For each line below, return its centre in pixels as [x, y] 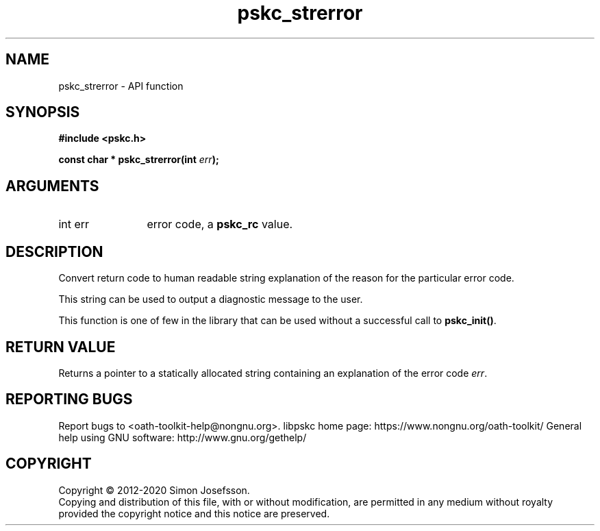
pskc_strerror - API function [121, 86]
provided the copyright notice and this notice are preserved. [194, 513]
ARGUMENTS [52, 186]
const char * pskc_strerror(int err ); [139, 160]
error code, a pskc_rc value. [220, 224]
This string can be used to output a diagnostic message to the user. [211, 299]
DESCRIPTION [54, 251]
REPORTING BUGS [69, 399]
